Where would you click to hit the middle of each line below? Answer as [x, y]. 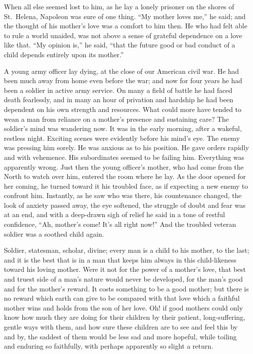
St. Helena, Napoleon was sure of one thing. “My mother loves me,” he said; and [125, 16]
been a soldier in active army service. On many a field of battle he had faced [118, 90]
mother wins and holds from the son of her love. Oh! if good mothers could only [124, 307]
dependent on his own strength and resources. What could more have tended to [123, 109]
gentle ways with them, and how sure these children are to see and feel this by [121, 327]
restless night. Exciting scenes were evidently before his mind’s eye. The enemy [122, 138]
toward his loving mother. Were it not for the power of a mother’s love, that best [125, 269]
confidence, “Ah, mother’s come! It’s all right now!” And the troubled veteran [120, 224]
